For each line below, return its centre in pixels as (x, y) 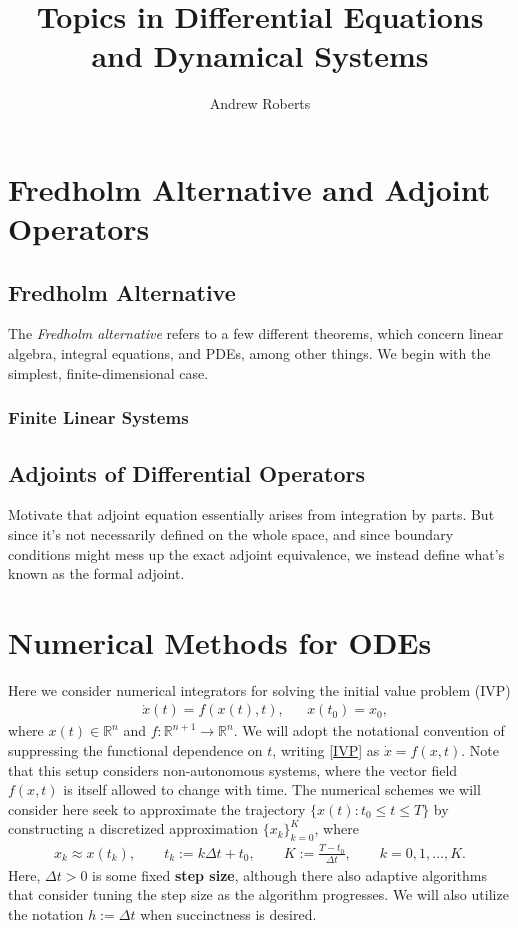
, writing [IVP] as (326, 750)
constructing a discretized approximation (133, 828)
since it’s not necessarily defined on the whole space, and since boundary (231, 533)
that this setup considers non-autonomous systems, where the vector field (233, 769)
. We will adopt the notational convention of (369, 730)
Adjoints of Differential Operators (186, 472)
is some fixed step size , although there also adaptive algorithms (289, 874)
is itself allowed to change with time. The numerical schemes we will (272, 789)
